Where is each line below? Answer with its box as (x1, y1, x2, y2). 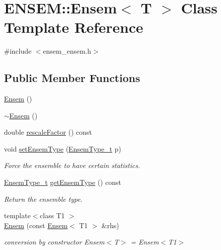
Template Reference (4, 17, 144, 37)
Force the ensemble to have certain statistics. (4, 160, 140, 170)
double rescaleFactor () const (4, 127, 92, 137)
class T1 (40, 210, 65, 221)
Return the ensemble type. (4, 193, 83, 204)
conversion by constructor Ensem (4, 237, 105, 247)
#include (4, 46, 32, 56)
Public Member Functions (4, 70, 140, 85)
